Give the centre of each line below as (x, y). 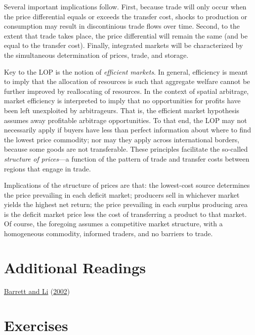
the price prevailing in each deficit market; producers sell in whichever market (122, 194)
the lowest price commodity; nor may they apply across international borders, (122, 139)
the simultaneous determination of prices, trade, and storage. (96, 55)
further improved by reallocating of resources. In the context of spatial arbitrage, (127, 91)
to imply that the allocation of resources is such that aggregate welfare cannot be (127, 81)
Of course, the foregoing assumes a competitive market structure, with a (113, 224)
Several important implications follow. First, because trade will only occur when (125, 6)
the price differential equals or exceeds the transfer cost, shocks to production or (126, 16)
